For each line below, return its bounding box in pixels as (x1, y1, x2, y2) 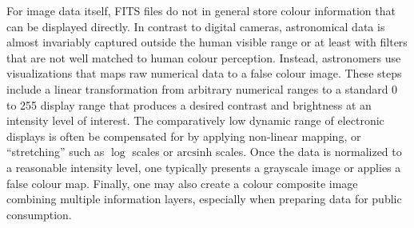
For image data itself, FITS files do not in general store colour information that (6, 2, 396, 18)
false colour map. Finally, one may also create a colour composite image (6, 174, 358, 191)
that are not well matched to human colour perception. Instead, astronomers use (6, 49, 401, 66)
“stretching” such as (6, 143, 105, 160)
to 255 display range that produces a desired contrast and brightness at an (6, 96, 372, 113)
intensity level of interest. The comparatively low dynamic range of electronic (6, 112, 384, 129)
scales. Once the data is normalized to (215, 143, 402, 160)
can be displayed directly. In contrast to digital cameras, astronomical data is (6, 18, 385, 34)
